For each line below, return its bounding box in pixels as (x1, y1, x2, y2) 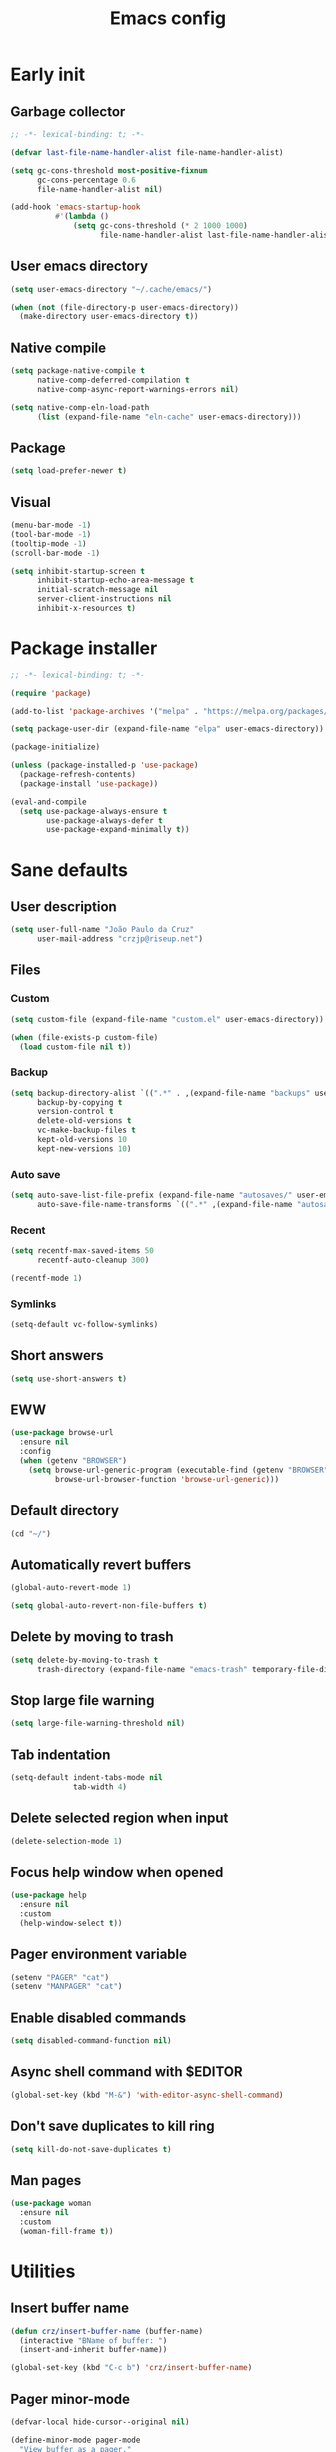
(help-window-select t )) (19, 1918, 123, 1928)
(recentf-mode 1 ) (10, 1273, 83, 1283)
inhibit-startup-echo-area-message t (36, 575, 195, 586)
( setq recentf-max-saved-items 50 (10, 1246, 155, 1256)
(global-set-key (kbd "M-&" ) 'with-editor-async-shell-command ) (10, 2090, 284, 2100)
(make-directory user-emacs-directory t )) (19, 312, 199, 322)
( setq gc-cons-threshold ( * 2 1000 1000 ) (73, 221, 248, 231)
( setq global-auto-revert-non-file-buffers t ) (10, 1601, 208, 1611)
